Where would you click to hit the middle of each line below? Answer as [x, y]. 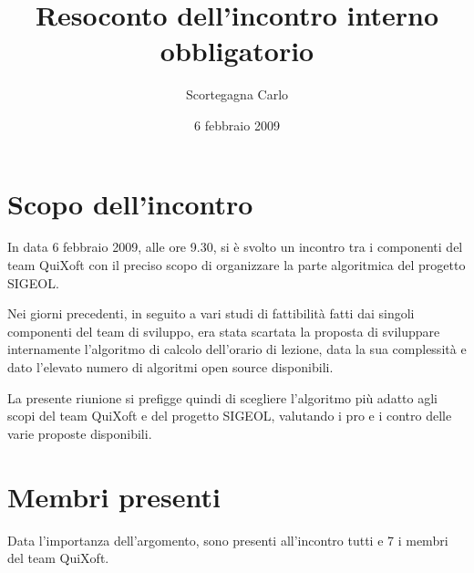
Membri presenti [114, 496]
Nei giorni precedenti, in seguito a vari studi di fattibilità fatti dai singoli [211, 313]
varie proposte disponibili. [80, 433]
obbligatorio [237, 51]
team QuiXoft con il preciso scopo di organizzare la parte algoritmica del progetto [237, 265]
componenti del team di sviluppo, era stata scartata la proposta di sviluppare [224, 331]
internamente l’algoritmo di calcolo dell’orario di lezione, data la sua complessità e [237, 349]
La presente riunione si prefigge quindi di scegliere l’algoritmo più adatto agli [222, 397]
